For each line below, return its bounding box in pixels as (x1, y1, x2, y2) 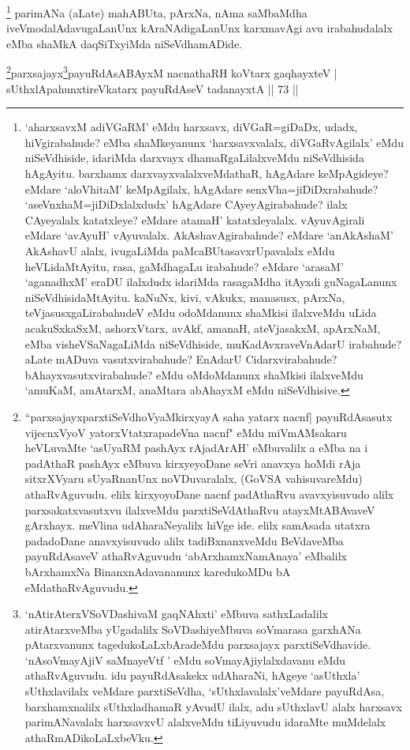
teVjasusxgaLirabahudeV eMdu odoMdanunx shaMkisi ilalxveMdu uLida (24, 304, 377, 321)
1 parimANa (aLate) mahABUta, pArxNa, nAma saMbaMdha (6, 2, 307, 21)
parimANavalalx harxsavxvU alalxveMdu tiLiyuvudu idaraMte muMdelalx (24, 714, 386, 730)
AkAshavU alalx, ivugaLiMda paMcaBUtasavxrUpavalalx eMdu (24, 243, 335, 259)
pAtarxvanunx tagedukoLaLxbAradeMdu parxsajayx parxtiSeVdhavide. (24, 636, 371, 653)
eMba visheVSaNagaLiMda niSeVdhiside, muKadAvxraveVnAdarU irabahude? (24, 335, 402, 352)
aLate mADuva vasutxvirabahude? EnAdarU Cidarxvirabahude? (24, 351, 337, 367)
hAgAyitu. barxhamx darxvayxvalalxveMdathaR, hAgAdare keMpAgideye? (24, 165, 389, 182)
